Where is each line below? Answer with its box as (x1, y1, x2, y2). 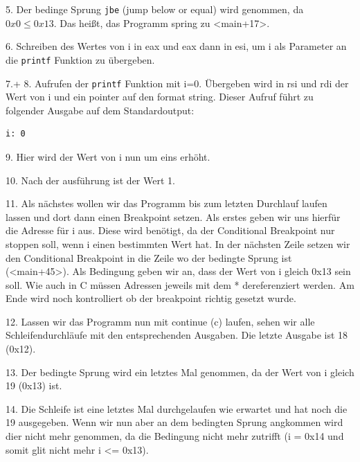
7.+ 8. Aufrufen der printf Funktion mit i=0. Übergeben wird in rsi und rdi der (6, 75, 349, 90)
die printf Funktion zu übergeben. (6, 52, 155, 66)
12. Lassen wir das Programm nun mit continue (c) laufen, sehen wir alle (6, 314, 315, 328)
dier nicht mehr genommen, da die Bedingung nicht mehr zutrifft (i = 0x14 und (6, 429, 344, 443)
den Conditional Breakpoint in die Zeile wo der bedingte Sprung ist (6, 250, 292, 265)
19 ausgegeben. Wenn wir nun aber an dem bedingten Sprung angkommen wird (6, 415, 343, 429)
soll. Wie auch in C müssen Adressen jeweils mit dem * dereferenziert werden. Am (6, 277, 354, 292)
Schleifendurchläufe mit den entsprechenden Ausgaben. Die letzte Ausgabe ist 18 (6, 328, 348, 342)
